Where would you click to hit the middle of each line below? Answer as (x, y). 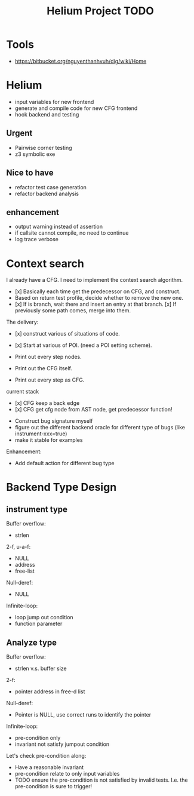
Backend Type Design (61, 487)
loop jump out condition (44, 617)
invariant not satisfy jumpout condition (62, 744)
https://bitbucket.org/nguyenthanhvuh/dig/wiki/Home (81, 61)
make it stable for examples (49, 440)
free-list (24, 571)
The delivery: (22, 322)
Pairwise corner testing (44, 147)
